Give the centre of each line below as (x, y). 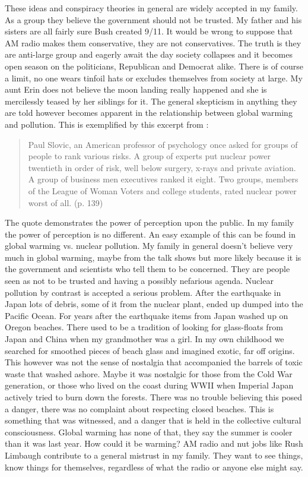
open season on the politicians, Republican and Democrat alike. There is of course (154, 66)
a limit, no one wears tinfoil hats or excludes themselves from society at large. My (154, 78)
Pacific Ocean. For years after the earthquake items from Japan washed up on (147, 315)
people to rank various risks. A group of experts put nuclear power (149, 156)
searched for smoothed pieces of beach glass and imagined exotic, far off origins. (150, 350)
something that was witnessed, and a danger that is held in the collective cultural (153, 420)
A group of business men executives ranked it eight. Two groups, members (163, 179)
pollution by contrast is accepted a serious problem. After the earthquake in (143, 292)
